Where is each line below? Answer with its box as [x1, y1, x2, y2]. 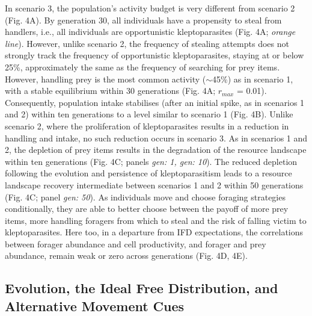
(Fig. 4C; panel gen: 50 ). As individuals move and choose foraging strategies [5, 190, 286, 203]
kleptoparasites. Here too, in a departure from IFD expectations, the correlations [5, 226, 304, 238]
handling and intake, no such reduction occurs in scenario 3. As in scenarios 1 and [5, 131, 308, 144]
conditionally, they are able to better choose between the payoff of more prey [5, 202, 289, 215]
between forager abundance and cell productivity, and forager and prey [5, 237, 266, 250]
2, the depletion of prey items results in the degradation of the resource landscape [5, 143, 307, 156]
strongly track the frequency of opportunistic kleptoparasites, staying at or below [5, 49, 304, 61]
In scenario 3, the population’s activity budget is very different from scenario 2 [5, 2, 295, 14]
